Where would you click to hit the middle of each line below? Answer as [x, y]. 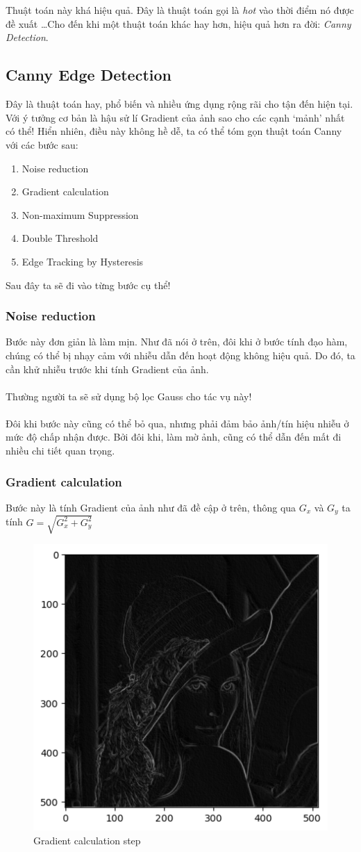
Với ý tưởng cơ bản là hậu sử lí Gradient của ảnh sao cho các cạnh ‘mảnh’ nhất [175, 117]
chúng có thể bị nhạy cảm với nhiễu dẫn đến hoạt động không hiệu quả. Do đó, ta [180, 355]
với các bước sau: [42, 144]
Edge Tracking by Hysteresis [83, 261]
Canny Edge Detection [89, 75]
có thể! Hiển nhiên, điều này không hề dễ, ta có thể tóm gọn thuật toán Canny [174, 131]
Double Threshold [60, 238]
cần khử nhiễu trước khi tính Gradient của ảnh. [107, 369]
